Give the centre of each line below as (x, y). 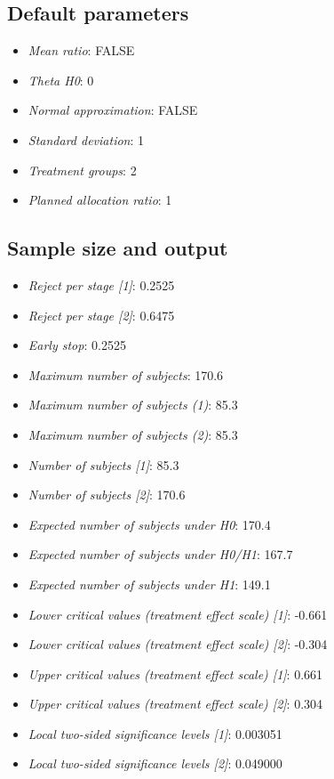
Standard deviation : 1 (86, 139)
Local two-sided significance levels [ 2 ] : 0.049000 (155, 763)
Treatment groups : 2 (82, 170)
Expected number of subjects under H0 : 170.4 (149, 524)
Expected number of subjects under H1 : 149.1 (149, 584)
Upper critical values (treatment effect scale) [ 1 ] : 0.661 (175, 674)
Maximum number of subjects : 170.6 (126, 374)
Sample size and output (118, 248)
